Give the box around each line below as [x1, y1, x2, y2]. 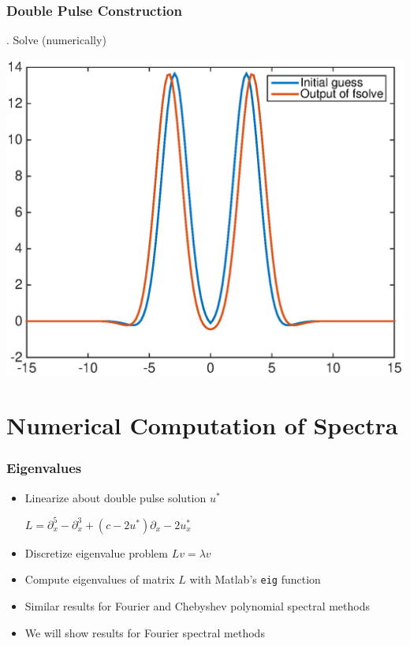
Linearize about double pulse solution [24, 489, 207, 505]
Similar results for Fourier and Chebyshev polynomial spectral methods [24, 597, 370, 614]
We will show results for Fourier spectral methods [24, 624, 265, 640]
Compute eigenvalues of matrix [24, 571, 175, 588]
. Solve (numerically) [6, 32, 106, 48]
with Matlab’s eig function [189, 571, 321, 588]
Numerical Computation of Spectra [6, 409, 398, 441]
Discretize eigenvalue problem [24, 544, 168, 561]
